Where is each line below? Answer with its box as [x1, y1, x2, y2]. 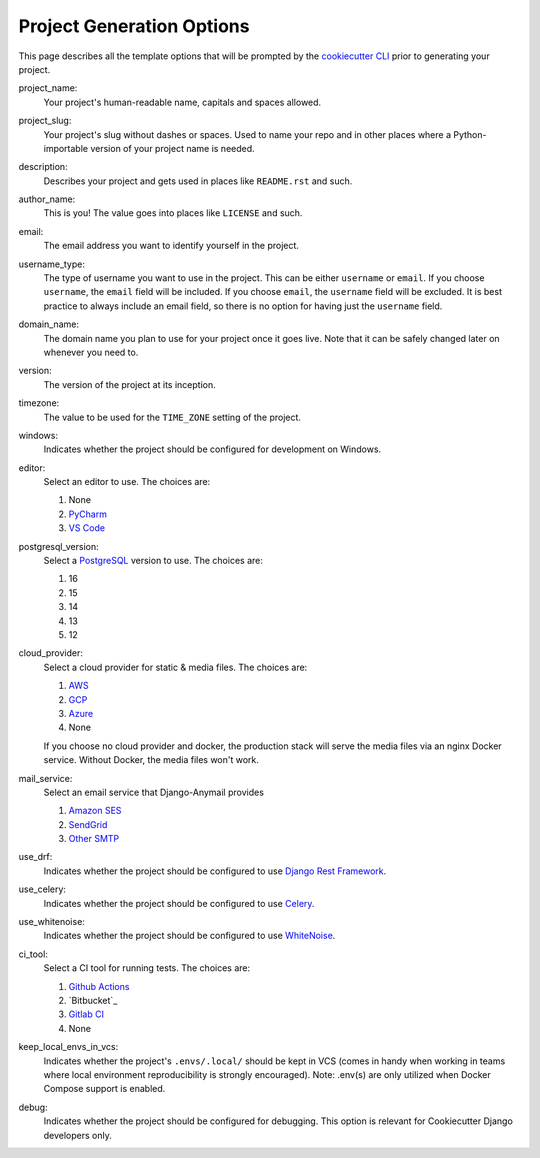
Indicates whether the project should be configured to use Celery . [43, 897, 315, 909]
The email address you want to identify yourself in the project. [43, 240, 300, 252]
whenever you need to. [43, 346, 139, 358]
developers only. [43, 1129, 112, 1141]
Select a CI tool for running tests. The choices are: [43, 962, 251, 974]
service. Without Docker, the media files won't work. [43, 754, 260, 766]
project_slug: [18, 115, 72, 127]
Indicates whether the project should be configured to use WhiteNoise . [43, 930, 336, 942]
